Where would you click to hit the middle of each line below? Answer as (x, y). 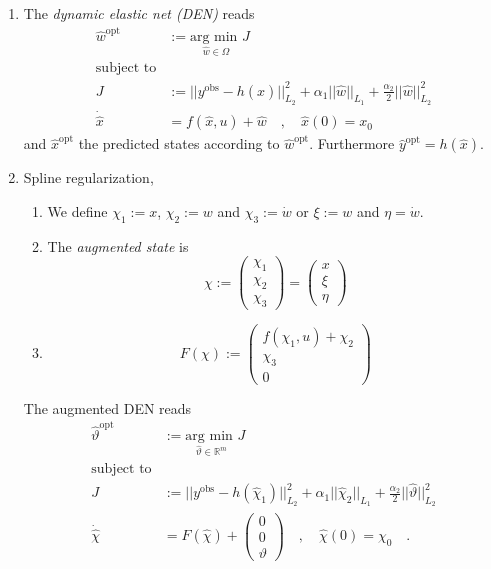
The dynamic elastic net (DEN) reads (139, 13)
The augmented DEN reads (107, 407)
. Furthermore (352, 143)
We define (77, 210)
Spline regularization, (88, 177)
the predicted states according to (179, 143)
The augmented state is (118, 245)
